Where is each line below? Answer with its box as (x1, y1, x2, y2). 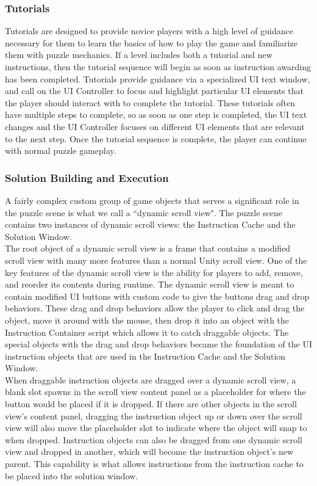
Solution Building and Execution (5, 170, 169, 185)
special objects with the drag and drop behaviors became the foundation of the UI (5, 338, 312, 350)
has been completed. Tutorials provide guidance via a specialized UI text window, (5, 72, 310, 85)
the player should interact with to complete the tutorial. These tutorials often (5, 96, 295, 109)
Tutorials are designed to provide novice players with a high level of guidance (5, 24, 293, 37)
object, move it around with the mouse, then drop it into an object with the (5, 313, 290, 326)
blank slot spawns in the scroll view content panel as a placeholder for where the (5, 385, 306, 398)
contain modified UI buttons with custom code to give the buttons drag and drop (5, 289, 310, 302)
